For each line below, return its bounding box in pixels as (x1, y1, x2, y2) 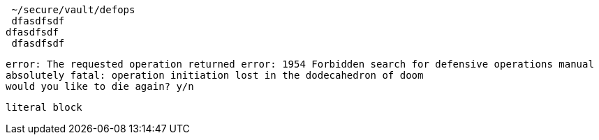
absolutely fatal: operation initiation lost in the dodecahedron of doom (6, 70, 424, 81)
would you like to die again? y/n (6, 81, 194, 92)
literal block (6, 102, 82, 113)
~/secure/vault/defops (11, 4, 135, 15)
